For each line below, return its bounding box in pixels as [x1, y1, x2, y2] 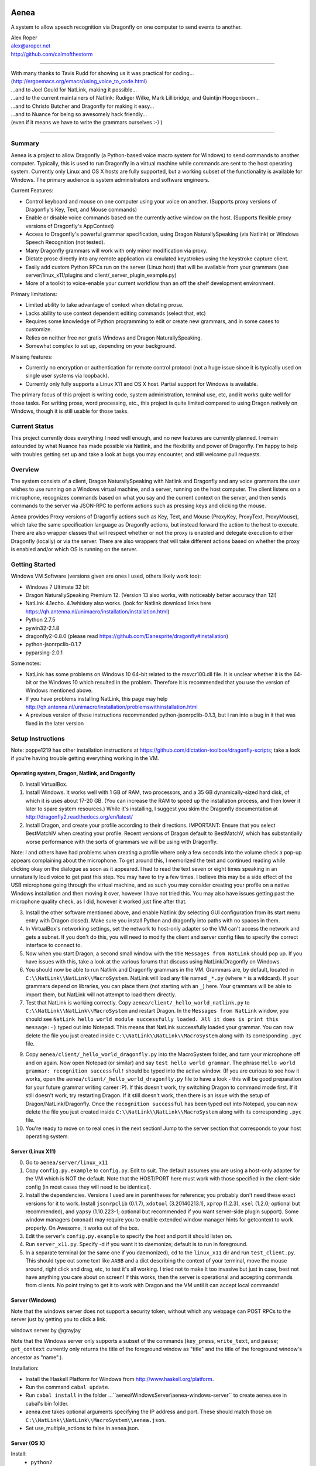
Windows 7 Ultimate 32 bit [25, 583, 90, 591]
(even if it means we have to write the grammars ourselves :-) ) [11, 119, 163, 126]
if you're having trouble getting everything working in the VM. [11, 755, 159, 762]
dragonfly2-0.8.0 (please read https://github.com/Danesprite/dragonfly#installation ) [25, 632, 228, 639]
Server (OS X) [11, 1440, 46, 1447]
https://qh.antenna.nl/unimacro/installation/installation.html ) [25, 608, 170, 615]
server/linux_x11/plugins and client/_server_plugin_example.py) [25, 272, 177, 279]
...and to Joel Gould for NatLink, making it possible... [11, 86, 138, 93]
